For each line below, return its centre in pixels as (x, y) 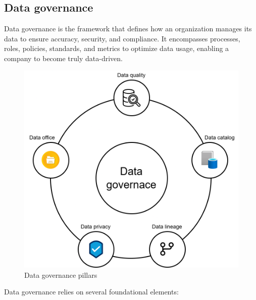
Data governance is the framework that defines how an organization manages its (128, 29)
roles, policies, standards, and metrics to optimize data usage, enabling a (117, 48)
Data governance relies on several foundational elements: (91, 292)
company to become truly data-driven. (63, 58)
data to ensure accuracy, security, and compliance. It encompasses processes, (122, 38)
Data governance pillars (61, 274)
